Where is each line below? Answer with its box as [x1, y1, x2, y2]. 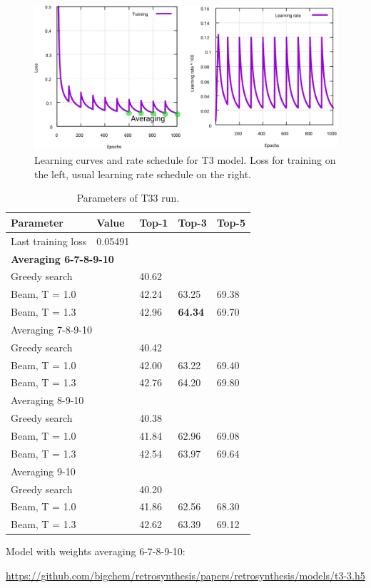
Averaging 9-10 [11, 463, 76, 478]
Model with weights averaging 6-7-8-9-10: [6, 544, 185, 559]
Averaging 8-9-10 [11, 393, 84, 408]
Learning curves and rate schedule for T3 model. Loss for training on [34, 153, 336, 167]
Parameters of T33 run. [76, 190, 180, 205]
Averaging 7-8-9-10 [11, 321, 92, 336]
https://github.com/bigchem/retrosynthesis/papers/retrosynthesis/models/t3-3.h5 [6, 567, 365, 582]
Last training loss [11, 233, 87, 248]
